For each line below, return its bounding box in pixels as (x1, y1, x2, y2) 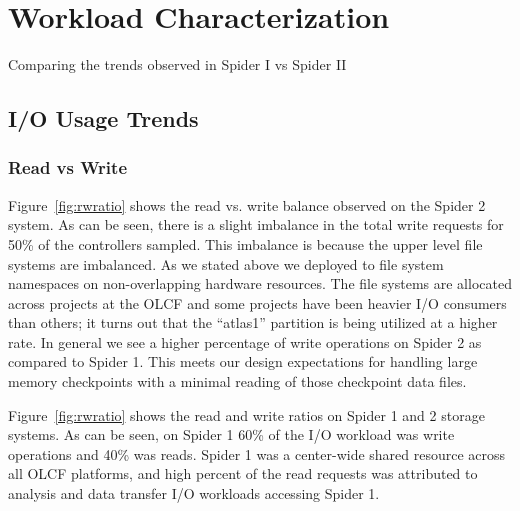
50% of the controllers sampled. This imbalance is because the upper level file (8, 233, 483, 254)
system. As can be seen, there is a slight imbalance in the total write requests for (8, 214, 504, 235)
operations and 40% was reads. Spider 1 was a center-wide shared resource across (8, 443, 506, 464)
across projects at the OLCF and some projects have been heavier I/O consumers (8, 292, 507, 313)
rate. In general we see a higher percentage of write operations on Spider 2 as (8, 331, 482, 352)
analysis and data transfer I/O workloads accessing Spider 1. (8, 483, 380, 504)
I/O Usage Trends (8, 103, 199, 134)
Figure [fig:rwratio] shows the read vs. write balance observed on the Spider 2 (8, 194, 486, 215)
